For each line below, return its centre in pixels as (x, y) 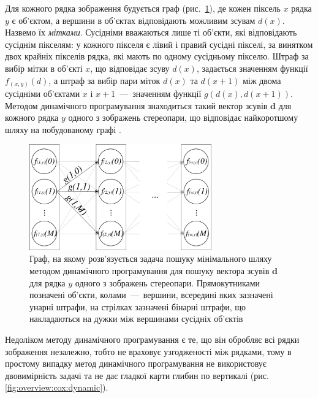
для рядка (47, 282)
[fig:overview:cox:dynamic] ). (57, 387)
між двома (262, 80)
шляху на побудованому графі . (63, 129)
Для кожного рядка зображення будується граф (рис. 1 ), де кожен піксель (143, 8)
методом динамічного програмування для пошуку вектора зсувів (150, 271)
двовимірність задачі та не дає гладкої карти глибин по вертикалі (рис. (137, 375)
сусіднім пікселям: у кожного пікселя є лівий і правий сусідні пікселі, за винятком (159, 44)
